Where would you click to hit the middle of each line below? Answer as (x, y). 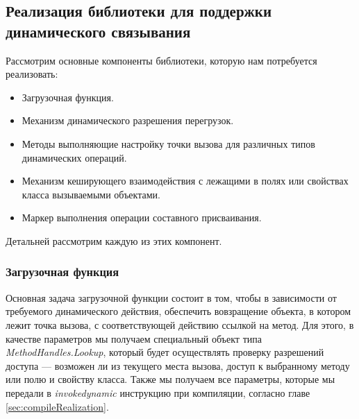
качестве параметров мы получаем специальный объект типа (134, 338)
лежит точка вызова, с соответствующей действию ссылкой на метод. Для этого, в (180, 324)
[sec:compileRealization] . (57, 406)
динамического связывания (98, 31)
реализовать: (32, 74)
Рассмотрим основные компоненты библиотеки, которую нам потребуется (161, 60)
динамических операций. (74, 157)
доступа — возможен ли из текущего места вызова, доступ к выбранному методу (178, 365)
